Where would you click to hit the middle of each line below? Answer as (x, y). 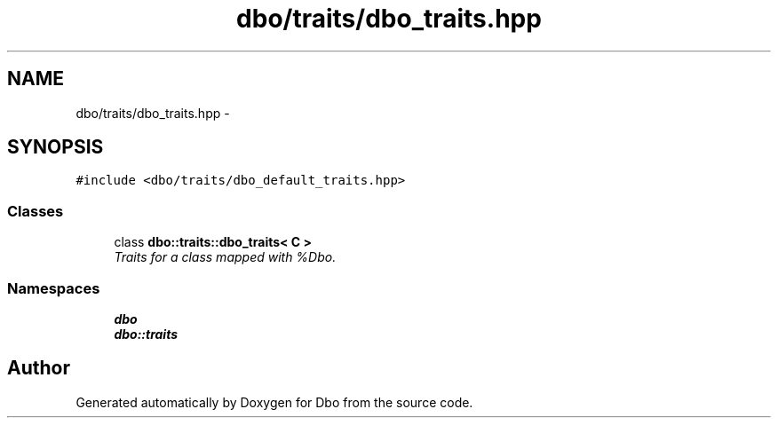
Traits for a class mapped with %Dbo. (225, 257)
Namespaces (54, 288)
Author (39, 368)
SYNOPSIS (56, 147)
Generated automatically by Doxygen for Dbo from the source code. (274, 402)
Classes (36, 211)
